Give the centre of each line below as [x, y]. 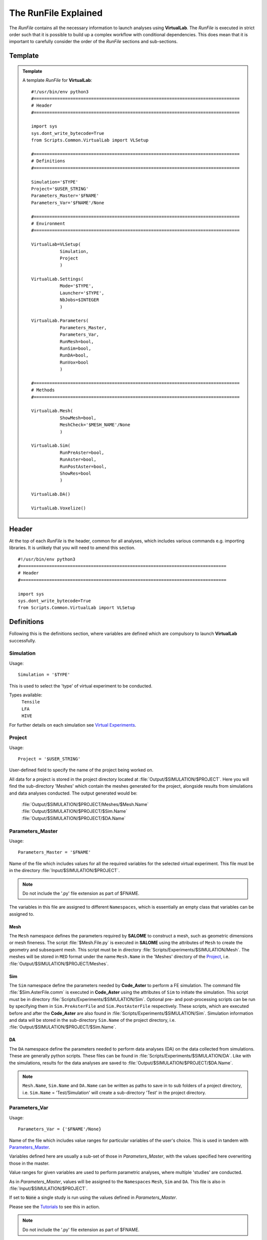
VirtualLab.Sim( [51, 446]
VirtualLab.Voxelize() [59, 508]
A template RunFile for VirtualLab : [57, 80]
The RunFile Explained [56, 13]
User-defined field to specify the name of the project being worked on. [81, 770]
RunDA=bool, [74, 355]
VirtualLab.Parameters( [60, 321]
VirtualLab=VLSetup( [56, 245]
